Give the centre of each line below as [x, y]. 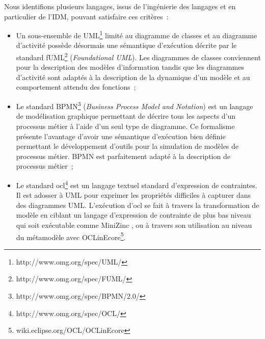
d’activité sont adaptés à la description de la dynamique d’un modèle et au [133, 77]
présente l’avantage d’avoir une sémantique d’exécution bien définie [121, 136]
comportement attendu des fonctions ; [76, 87]
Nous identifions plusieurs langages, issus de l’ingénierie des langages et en [120, 6]
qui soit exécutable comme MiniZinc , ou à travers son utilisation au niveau [134, 225]
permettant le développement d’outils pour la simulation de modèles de [127, 146]
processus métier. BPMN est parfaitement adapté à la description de [123, 156]
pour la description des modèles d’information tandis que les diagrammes [130, 67]
